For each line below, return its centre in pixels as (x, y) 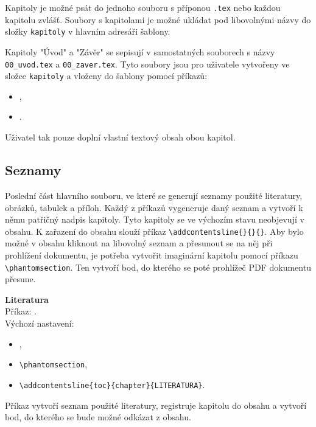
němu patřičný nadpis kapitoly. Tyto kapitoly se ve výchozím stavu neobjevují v (155, 219)
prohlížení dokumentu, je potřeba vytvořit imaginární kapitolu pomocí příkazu (152, 255)
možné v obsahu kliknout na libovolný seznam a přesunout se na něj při (139, 243)
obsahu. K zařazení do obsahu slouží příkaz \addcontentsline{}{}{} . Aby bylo (154, 231)
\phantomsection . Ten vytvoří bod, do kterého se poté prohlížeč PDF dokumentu (158, 267)
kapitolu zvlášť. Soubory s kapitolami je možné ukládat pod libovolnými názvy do (158, 19)
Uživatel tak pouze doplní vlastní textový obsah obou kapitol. (120, 137)
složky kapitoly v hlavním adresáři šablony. (88, 31)
